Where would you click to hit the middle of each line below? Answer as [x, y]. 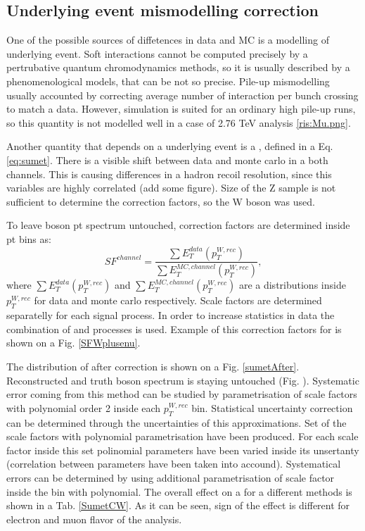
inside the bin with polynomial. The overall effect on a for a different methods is [179, 491]
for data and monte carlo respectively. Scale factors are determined [178, 300]
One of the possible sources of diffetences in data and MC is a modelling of [168, 40]
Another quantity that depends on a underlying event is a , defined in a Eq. [170, 146]
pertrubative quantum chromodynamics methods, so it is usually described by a [178, 67]
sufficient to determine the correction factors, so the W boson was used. [161, 201]
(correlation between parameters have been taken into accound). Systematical [174, 464]
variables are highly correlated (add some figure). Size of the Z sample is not [171, 188]
